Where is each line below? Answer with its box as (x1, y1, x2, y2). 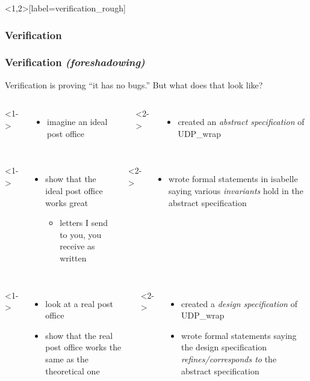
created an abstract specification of (178, 115, 305, 128)
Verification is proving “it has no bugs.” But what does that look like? (5, 78, 263, 91)
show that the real (45, 329, 113, 341)
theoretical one (45, 364, 100, 377)
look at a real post (45, 297, 113, 309)
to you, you (60, 228, 102, 240)
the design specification (181, 341, 267, 353)
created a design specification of (181, 297, 297, 309)
